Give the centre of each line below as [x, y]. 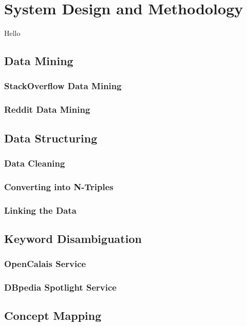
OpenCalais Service [45, 264]
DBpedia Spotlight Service [60, 287]
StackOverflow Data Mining [63, 86]
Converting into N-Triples [59, 186]
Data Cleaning [35, 163]
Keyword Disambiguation [73, 238]
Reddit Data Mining [47, 109]
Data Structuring [51, 138]
